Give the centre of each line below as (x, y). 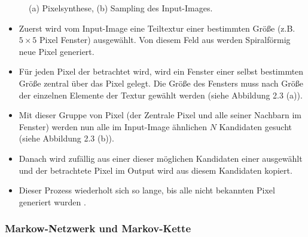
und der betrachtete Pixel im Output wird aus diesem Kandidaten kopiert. (155, 170)
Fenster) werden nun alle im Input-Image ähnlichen (113, 126)
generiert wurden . (52, 201)
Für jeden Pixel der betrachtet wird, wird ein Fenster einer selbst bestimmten (161, 71)
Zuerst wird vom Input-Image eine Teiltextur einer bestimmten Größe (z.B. (157, 28)
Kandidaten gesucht (255, 126)
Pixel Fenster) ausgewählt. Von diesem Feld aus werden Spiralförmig (165, 40)
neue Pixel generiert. (57, 51)
